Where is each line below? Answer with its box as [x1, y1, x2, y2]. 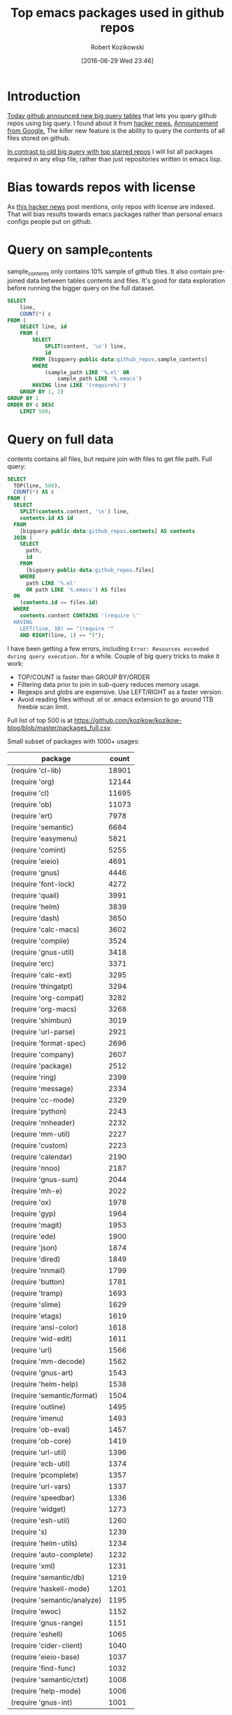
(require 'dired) [10, 1254, 61, 1264]
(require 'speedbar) [10, 1493, 75, 1502]
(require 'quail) [10, 890, 59, 900]
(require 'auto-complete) [10, 1549, 94, 1559]
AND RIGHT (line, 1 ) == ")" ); [20, 632, 105, 639]
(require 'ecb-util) [10, 1458, 71, 1468]
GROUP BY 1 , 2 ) [20, 388, 64, 396]
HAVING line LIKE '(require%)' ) [32, 382, 127, 389]
